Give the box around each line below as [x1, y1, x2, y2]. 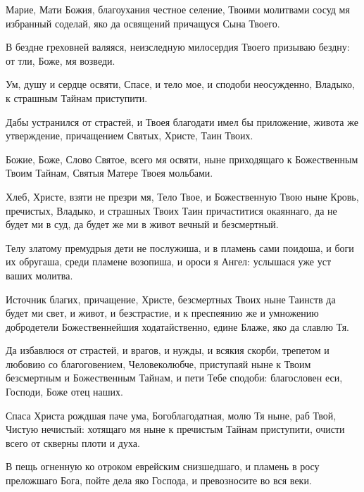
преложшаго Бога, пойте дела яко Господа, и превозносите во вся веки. [6, 473, 312, 488]
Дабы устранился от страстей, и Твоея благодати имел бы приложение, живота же [6, 114, 358, 129]
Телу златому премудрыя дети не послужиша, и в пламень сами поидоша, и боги [6, 240, 354, 255]
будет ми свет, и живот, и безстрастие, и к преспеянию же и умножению [6, 305, 319, 320]
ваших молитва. [6, 267, 73, 282]
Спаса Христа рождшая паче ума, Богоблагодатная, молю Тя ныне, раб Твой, [6, 408, 337, 422]
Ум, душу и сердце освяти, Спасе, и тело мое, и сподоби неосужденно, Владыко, [6, 77, 355, 92]
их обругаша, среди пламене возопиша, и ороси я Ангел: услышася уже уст [6, 254, 332, 269]
